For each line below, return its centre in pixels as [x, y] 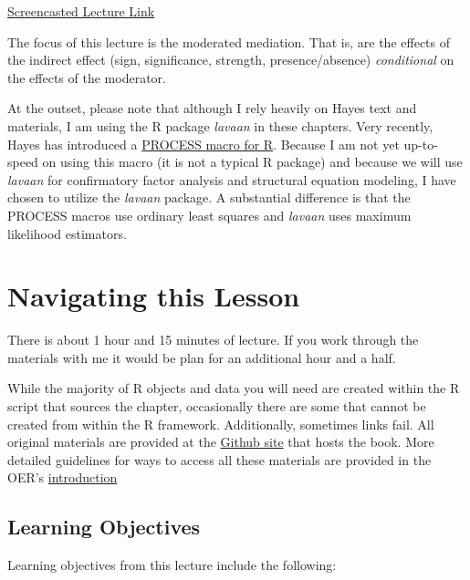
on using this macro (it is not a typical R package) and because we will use [252, 162]
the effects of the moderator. [87, 77]
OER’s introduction [63, 477]
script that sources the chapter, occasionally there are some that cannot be [217, 406]
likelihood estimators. [67, 233]
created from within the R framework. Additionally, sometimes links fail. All [221, 424]
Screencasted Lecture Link [81, 11]
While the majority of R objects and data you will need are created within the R [234, 388]
